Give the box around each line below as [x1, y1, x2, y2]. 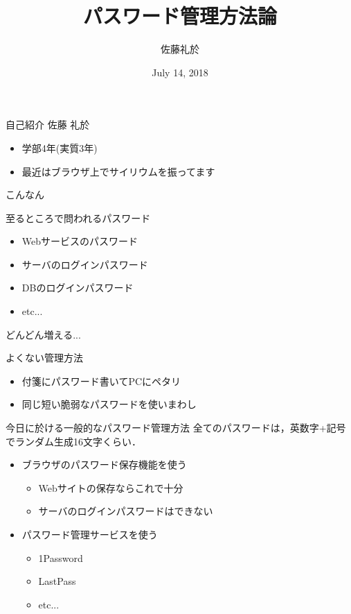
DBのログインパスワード [21, 280, 134, 295]
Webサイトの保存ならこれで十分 [38, 480, 183, 495]
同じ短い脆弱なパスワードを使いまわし [21, 397, 197, 411]
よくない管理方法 [6, 350, 83, 365]
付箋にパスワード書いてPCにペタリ [21, 373, 181, 388]
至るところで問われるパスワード [6, 210, 151, 225]
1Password [38, 550, 83, 565]
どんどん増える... [6, 327, 81, 341]
